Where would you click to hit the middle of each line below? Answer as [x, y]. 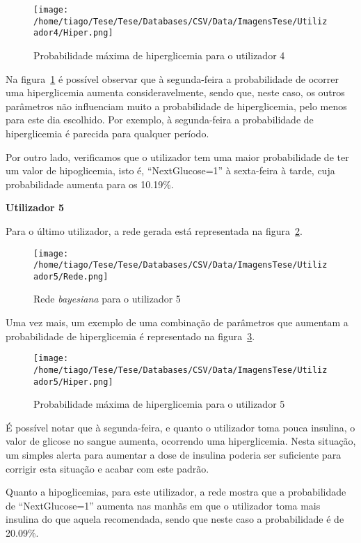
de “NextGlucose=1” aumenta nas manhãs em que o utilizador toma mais [163, 505]
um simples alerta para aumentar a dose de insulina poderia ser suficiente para [174, 454]
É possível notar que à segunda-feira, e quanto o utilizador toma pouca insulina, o [180, 427]
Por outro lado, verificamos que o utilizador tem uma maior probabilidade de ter [177, 156]
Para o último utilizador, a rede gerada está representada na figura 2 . [154, 230]
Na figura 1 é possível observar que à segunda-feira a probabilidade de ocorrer [172, 78]
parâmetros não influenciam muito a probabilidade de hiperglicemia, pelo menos [176, 106]
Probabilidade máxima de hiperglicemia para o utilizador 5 [159, 404]
